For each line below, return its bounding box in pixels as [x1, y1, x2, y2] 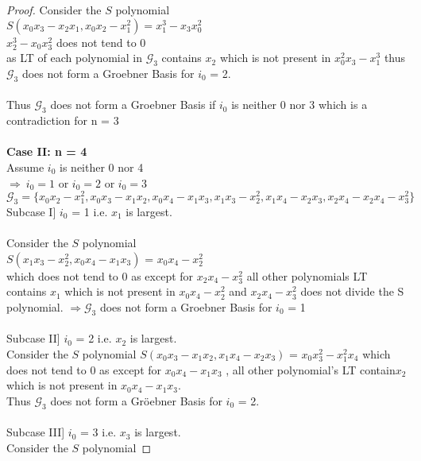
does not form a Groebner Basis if [50, 96, 216, 113]
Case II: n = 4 [6, 143, 87, 160]
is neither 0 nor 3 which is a [231, 96, 368, 113]
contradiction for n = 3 [6, 112, 119, 129]
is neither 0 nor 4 [60, 158, 144, 175]
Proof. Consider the [6, 2, 102, 17]
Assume [6, 158, 44, 175]
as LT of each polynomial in [6, 49, 142, 66]
